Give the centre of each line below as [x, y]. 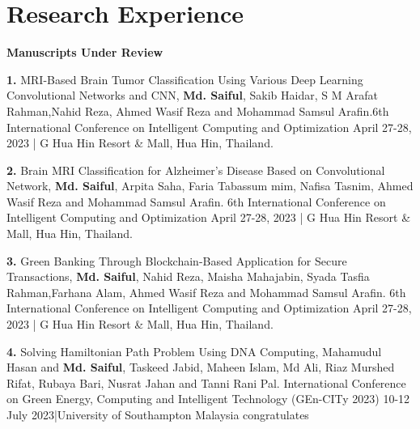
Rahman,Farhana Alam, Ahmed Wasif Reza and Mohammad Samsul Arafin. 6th [206, 292]
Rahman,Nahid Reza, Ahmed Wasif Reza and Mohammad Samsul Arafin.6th [198, 110]
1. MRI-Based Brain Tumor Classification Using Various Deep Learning [185, 79]
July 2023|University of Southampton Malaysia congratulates [158, 414]
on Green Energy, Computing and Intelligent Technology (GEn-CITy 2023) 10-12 [208, 399]
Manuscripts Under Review [85, 52]
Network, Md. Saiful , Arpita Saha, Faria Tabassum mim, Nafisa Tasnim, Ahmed [210, 186]
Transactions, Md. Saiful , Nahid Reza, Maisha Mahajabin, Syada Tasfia [188, 276]
